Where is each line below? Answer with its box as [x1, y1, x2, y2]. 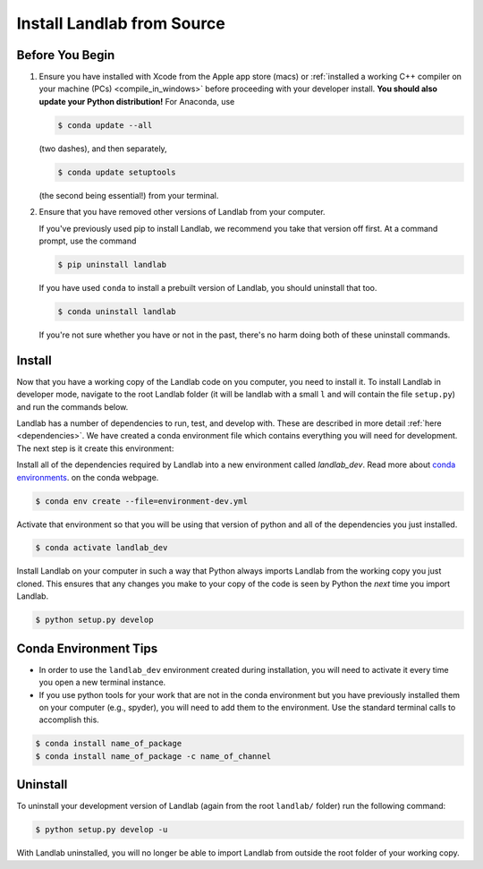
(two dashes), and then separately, [38, 143, 167, 154]
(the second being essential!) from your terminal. [38, 190, 219, 200]
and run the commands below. [16, 401, 129, 412]
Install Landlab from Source [16, 13, 225, 33]
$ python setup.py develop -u [35, 824, 168, 835]
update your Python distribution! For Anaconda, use [38, 96, 235, 106]
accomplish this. [38, 714, 100, 725]
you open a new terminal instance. [38, 677, 166, 688]
